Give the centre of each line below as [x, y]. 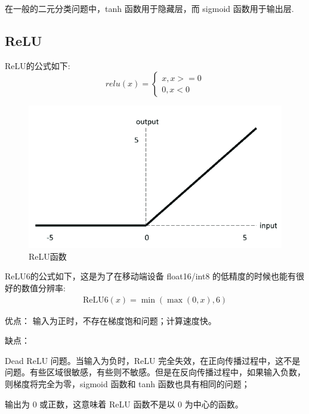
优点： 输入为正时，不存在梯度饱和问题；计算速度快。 [111, 320]
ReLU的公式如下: [38, 65]
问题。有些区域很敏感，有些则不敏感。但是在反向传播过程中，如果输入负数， [155, 372]
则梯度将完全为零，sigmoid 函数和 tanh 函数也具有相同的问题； [127, 384]
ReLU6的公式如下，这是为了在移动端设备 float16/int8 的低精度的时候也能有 [151, 276]
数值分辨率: [43, 288]
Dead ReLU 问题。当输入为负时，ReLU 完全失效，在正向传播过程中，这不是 [153, 360]
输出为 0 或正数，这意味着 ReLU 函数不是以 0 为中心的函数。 [124, 404]
